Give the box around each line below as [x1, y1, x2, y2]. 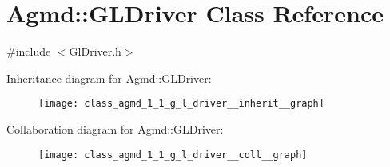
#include [6, 43, 51, 60]
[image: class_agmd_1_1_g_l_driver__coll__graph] [38, 149, 308, 161]
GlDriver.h [69, 43, 121, 60]
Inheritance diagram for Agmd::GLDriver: [6, 69, 212, 86]
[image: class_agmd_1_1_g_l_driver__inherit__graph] [38, 98, 324, 110]
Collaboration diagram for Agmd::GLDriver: [6, 120, 224, 137]
